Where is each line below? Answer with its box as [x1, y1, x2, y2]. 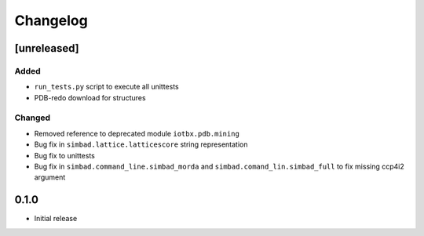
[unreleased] [14, 42, 80, 55]
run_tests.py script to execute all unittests [34, 82, 180, 92]
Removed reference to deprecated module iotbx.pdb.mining [34, 129, 239, 138]
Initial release [34, 214, 78, 223]
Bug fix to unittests [34, 151, 96, 160]
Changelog [14, 12, 88, 29]
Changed [14, 112, 51, 123]
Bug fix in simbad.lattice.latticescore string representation [34, 140, 248, 149]
